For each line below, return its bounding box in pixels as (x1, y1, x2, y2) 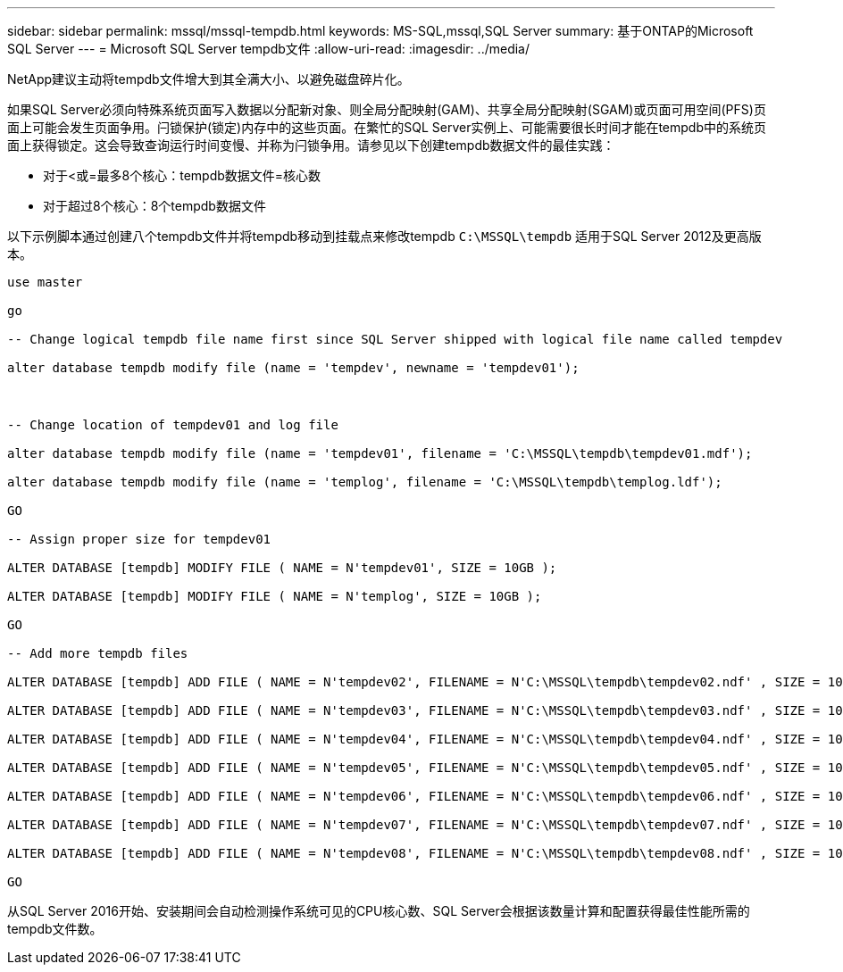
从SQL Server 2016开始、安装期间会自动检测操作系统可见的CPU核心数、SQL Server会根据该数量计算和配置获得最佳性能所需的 (7, 903, 750, 918)
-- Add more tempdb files (7, 646, 188, 660)
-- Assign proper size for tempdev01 (7, 532, 271, 546)
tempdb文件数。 (7, 921, 103, 936)
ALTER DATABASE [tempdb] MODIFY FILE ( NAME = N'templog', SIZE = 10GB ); (7, 589, 542, 603)
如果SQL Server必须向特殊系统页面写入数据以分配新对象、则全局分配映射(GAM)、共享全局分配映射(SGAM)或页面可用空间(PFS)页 (7, 102, 766, 117)
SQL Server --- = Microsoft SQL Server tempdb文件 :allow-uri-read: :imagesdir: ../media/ (7, 41, 530, 56)
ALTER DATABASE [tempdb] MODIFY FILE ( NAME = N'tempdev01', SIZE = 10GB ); (7, 561, 557, 575)
